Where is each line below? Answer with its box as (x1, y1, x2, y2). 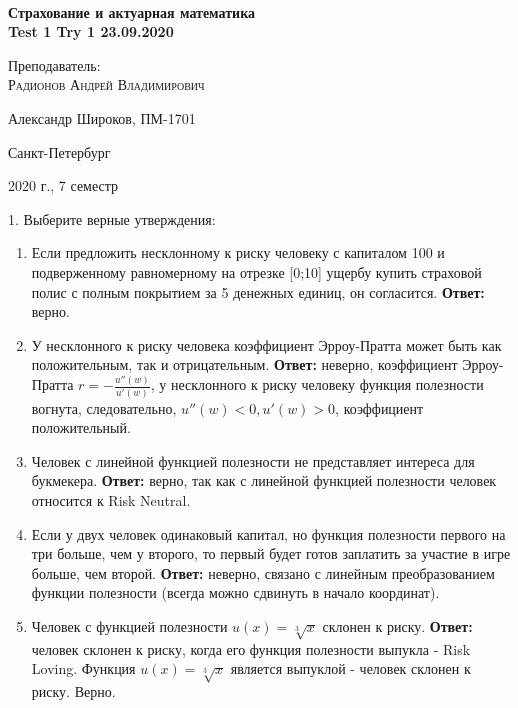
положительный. (31, 417, 131, 438)
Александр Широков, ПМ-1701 (8, 107, 196, 128)
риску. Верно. (31, 681, 116, 702)
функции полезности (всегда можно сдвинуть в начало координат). (31, 582, 440, 603)
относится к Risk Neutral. (31, 490, 191, 511)
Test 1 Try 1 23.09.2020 (8, 21, 174, 42)
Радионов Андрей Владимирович (8, 74, 205, 95)
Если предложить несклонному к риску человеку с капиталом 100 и (31, 242, 445, 263)
